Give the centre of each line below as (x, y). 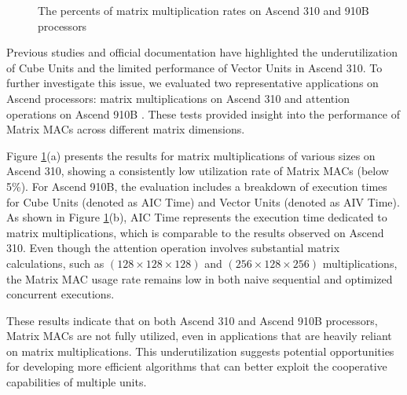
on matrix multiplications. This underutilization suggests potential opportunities (200, 351)
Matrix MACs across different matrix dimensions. (126, 129)
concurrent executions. (60, 294)
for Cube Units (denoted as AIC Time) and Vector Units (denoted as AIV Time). (203, 201)
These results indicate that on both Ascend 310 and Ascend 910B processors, (192, 320)
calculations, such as (55, 263)
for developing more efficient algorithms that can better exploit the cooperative (197, 366)
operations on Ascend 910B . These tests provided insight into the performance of (203, 113)
